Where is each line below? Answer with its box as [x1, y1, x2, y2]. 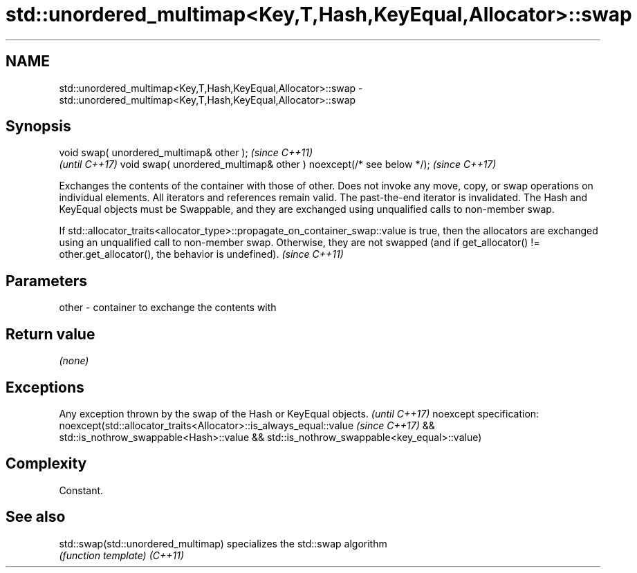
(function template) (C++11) [59, 549, 185, 561]
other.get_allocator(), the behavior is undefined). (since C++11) [59, 248, 344, 261]
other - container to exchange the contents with [59, 301, 277, 314]
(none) [59, 355, 89, 367]
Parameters [6, 272, 87, 290]
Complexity [6, 455, 87, 473]
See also [6, 508, 66, 526]
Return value [6, 325, 95, 343]
